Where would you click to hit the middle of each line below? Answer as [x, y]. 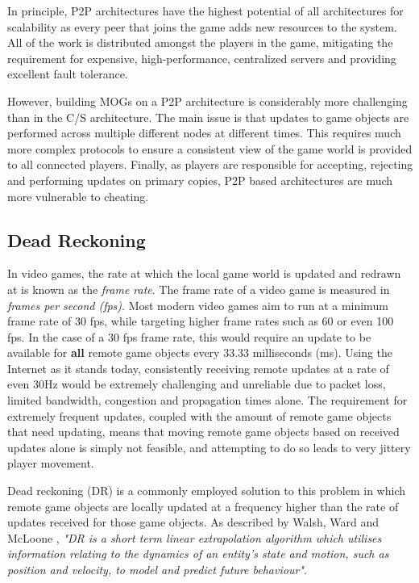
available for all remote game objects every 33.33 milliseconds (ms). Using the [200, 352]
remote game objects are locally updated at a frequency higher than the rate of [203, 506]
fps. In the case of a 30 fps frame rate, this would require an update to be [189, 336]
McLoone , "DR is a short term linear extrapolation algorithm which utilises [195, 537]
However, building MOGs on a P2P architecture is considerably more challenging [207, 101]
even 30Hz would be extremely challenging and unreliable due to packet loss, [197, 384]
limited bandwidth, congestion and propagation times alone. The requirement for [207, 400]
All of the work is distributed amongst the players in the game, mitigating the [200, 42]
